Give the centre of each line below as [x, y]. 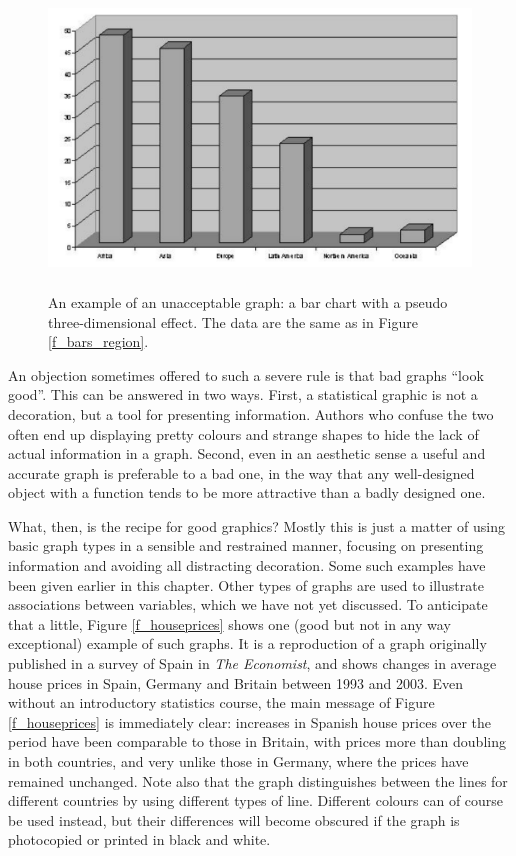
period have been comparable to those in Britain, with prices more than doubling [257, 741]
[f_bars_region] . [98, 341]
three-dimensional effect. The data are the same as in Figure [233, 321]
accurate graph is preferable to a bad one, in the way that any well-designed [241, 472]
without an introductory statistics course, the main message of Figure [221, 702]
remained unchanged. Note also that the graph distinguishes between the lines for [258, 780]
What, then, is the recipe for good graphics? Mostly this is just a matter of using [256, 525]
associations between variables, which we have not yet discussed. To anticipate [248, 604]
